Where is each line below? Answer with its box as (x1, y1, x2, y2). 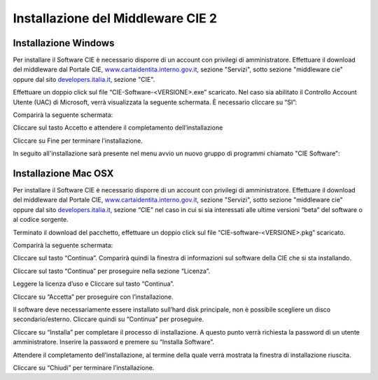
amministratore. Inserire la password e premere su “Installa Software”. (13, 338, 215, 346)
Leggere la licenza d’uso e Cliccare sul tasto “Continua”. (13, 280, 175, 288)
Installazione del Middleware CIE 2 (13, 10, 217, 26)
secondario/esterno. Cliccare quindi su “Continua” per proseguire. (13, 315, 204, 323)
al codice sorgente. (13, 216, 69, 224)
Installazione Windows (13, 37, 115, 49)
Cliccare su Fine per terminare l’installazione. (13, 136, 143, 145)
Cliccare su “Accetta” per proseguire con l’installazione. (13, 293, 174, 301)
